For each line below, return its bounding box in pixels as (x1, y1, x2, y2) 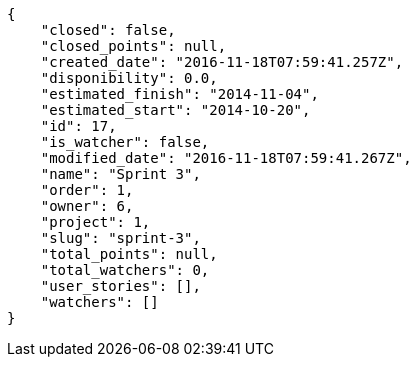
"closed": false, (40, 22, 176, 38)
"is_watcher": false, (40, 134, 210, 150)
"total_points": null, (40, 246, 218, 262)
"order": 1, (40, 182, 134, 198)
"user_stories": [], (40, 278, 201, 294)
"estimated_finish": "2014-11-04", (40, 86, 319, 102)
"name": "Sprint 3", (40, 166, 201, 182)
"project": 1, (40, 214, 151, 230)
